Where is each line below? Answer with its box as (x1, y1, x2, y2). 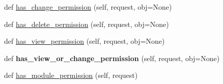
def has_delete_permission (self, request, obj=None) (4, 18, 169, 29)
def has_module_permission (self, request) (4, 70, 138, 80)
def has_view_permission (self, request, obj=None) (4, 36, 165, 46)
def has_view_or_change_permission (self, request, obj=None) (4, 52, 220, 63)
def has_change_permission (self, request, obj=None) (4, 2, 172, 12)
